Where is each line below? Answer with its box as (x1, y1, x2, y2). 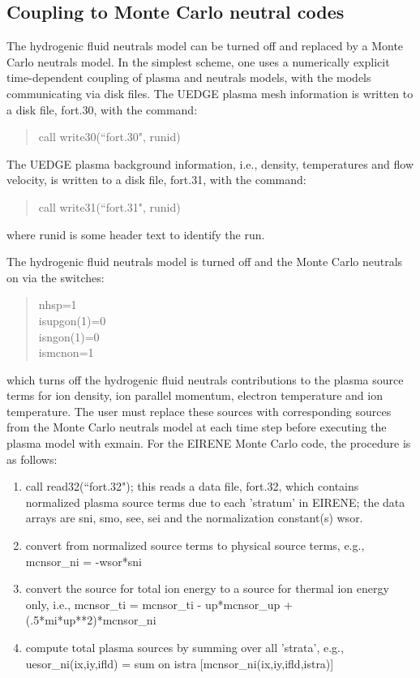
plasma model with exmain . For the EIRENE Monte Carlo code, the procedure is (6, 435, 411, 452)
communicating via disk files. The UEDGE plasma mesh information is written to (6, 84, 414, 101)
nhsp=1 (38, 296, 77, 313)
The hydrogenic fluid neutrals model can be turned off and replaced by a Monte (6, 37, 404, 54)
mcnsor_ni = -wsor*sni (25, 552, 142, 569)
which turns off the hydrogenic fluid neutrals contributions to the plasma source (6, 371, 404, 388)
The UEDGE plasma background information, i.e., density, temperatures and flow (6, 155, 414, 172)
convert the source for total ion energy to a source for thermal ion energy (25, 580, 389, 597)
